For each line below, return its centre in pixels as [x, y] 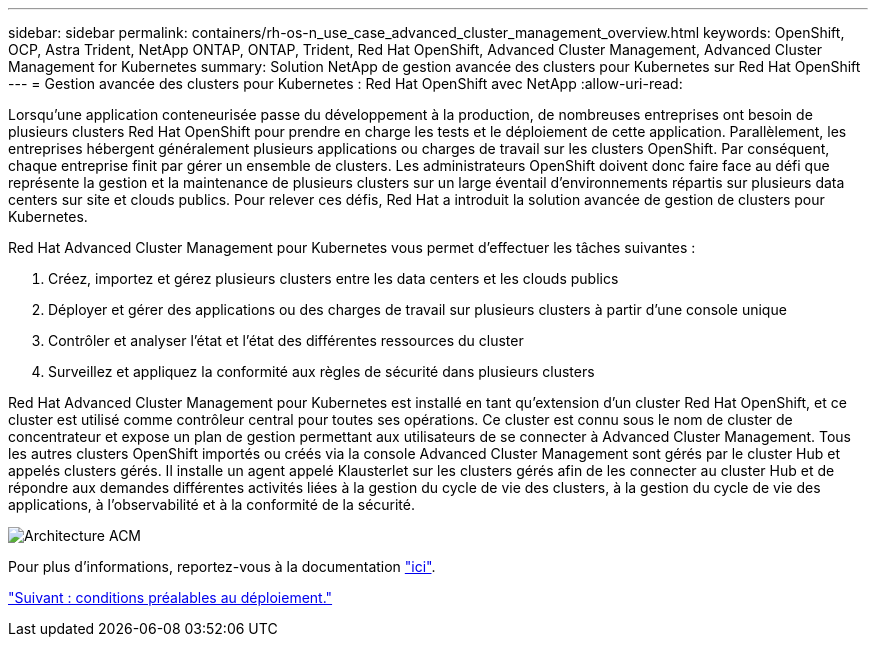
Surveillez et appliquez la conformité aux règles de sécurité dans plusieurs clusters [321, 371]
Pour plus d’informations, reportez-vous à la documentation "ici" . [222, 566]
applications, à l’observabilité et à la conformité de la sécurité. [212, 504]
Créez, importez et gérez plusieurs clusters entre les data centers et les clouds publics [333, 278]
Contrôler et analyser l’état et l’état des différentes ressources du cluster [286, 340]
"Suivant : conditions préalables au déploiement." [170, 597]
